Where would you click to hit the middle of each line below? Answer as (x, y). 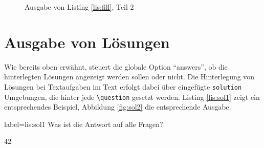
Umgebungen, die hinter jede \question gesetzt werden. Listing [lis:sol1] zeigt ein (132, 97)
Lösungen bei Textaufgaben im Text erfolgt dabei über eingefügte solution (123, 86)
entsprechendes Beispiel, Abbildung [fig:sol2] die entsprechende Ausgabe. (118, 107)
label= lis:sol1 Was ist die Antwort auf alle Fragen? (84, 124)
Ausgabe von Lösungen (87, 42)
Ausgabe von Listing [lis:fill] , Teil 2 (79, 7)
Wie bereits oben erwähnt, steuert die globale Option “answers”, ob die (116, 66)
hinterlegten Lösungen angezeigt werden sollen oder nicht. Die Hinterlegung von (129, 77)
